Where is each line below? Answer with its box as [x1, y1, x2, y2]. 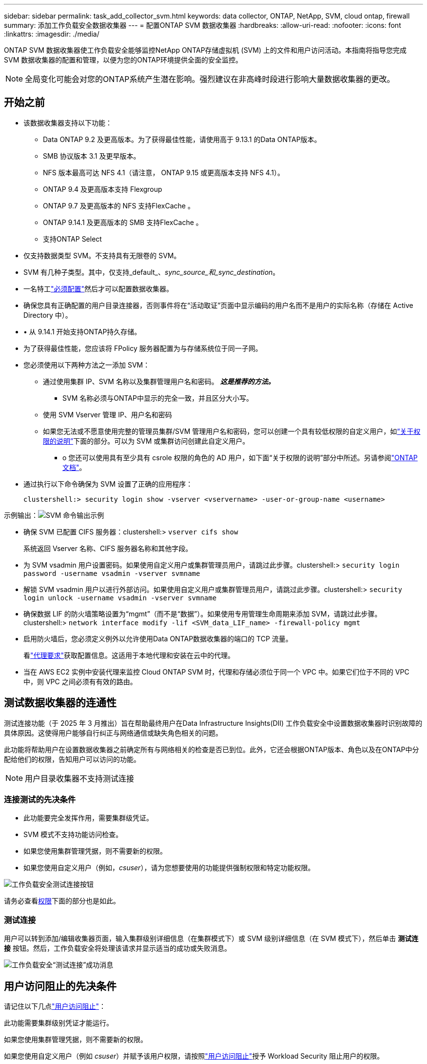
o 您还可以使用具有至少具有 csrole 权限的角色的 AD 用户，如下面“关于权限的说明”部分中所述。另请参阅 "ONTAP [62, 453, 418, 462]
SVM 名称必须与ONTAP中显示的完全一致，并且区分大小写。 [62, 393, 253, 402]
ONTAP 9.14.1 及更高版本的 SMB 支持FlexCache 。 [43, 218, 203, 226]
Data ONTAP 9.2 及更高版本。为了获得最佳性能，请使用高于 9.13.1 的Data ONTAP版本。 [43, 135, 321, 143]
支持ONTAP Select [43, 234, 102, 243]
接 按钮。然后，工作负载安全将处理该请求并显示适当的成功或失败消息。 [4, 944, 231, 953]
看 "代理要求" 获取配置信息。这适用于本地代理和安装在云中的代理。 [23, 651, 235, 659]
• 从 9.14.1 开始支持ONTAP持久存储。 [23, 327, 141, 336]
